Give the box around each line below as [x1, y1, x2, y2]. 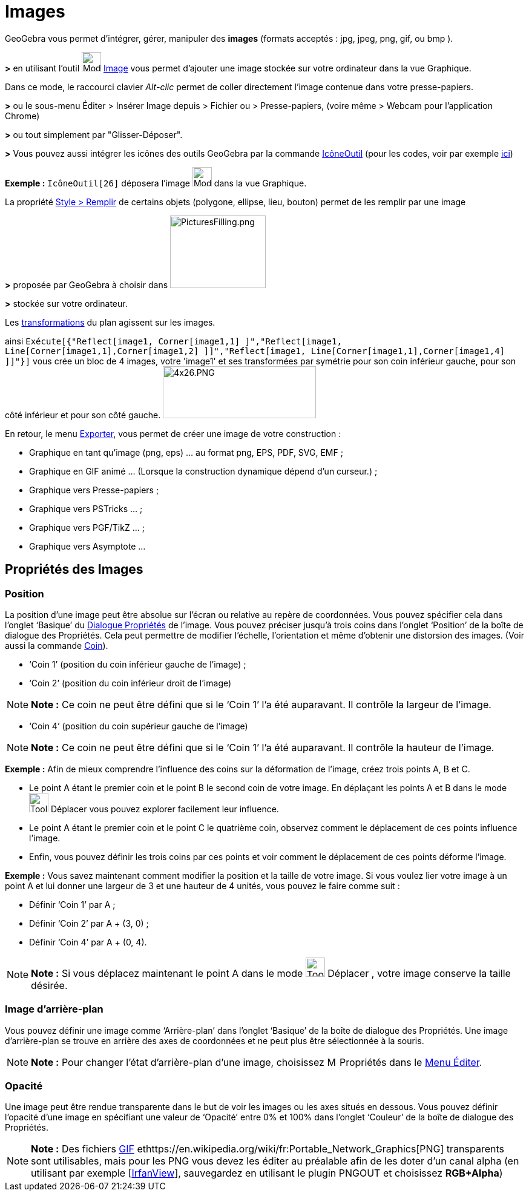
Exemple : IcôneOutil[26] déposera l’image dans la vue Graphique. [5, 177, 307, 188]
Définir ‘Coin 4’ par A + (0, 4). [29, 936, 147, 947]
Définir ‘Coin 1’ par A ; [29, 899, 116, 910]
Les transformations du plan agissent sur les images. [5, 317, 215, 327]
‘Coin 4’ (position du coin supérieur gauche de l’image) [29, 720, 248, 731]
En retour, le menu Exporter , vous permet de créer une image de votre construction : [5, 428, 341, 439]
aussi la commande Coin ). [5, 640, 108, 651]
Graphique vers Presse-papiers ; [29, 484, 159, 495]
